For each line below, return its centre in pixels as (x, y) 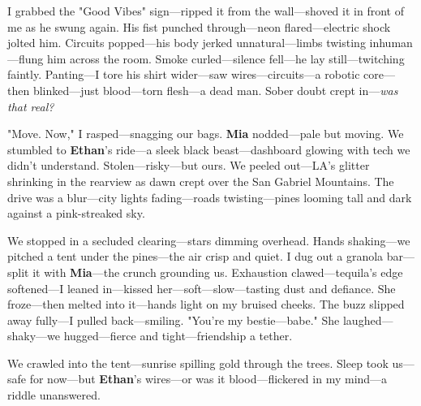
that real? (31, 106)
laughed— (368, 320)
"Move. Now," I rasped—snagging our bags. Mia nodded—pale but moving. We (206, 134)
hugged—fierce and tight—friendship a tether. (178, 336)
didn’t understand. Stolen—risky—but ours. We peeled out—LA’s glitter (189, 165)
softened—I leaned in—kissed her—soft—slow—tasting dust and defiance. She (202, 288)
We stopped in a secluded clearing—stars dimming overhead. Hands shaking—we (209, 240)
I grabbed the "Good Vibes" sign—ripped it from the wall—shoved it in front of (206, 11)
